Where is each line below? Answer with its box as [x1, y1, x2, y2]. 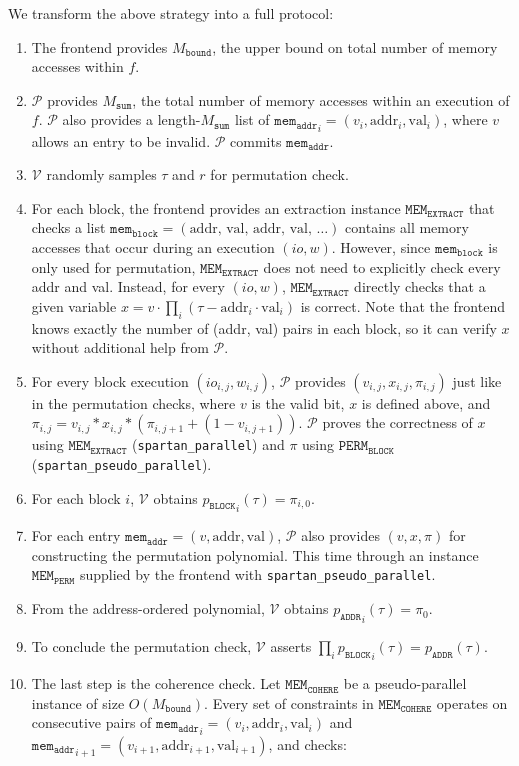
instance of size [31, 692, 125, 713]
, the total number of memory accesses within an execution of [132, 89, 510, 110]
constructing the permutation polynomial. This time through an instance [31, 544, 479, 565]
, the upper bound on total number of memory [212, 36, 498, 57]
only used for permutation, [31, 256, 196, 277]
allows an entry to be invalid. [31, 130, 211, 151]
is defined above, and [361, 392, 491, 413]
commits [230, 130, 282, 151]
